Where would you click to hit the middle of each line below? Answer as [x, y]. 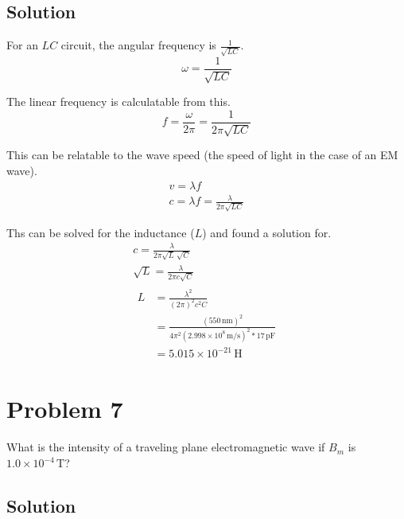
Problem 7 [65, 409]
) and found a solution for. [267, 232]
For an [22, 45]
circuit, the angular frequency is [138, 45]
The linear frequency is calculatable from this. [118, 101]
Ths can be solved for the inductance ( [101, 232]
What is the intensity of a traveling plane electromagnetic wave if [166, 447]
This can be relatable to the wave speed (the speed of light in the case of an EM [202, 155]
